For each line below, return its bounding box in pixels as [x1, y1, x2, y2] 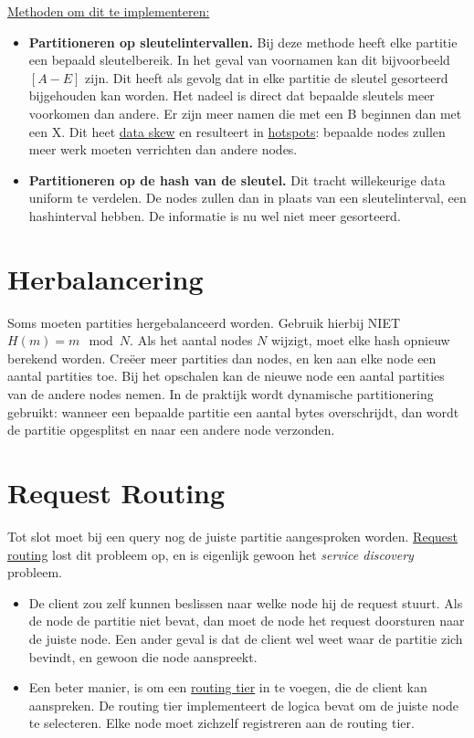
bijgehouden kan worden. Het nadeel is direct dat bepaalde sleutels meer [28, 86, 435, 105]
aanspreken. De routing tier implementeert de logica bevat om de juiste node [28, 695, 459, 714]
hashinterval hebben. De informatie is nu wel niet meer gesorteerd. [28, 206, 401, 225]
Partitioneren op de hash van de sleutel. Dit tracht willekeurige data [28, 170, 446, 189]
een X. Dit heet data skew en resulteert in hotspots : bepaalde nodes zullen [28, 121, 446, 141]
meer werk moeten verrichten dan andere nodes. [28, 140, 298, 159]
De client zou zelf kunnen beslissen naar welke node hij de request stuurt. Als [28, 593, 463, 612]
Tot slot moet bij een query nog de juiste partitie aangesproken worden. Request [7, 526, 458, 545]
